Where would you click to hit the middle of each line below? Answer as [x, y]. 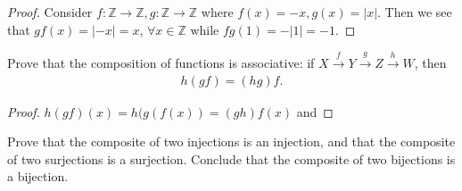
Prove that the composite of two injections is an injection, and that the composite [231, 141]
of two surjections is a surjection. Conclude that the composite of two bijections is [231, 158]
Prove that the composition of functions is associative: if [161, 62]
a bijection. [38, 176]
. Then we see [415, 12]
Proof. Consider [50, 12]
